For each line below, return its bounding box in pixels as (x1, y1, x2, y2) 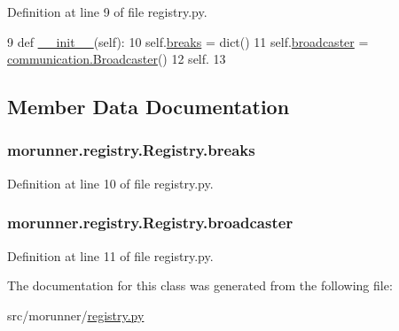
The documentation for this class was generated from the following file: (7, 276, 393, 295)
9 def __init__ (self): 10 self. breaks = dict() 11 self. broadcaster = (7, 32, 369, 50)
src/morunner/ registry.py (7, 305, 145, 324)
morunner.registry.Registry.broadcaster (7, 212, 293, 234)
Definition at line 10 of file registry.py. (7, 173, 214, 192)
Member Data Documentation (7, 93, 290, 120)
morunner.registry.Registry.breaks (7, 139, 255, 161)
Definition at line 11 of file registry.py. (7, 246, 214, 265)
